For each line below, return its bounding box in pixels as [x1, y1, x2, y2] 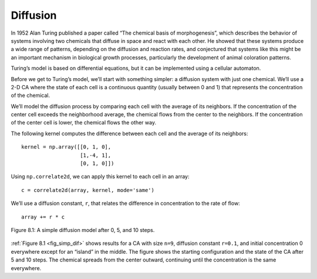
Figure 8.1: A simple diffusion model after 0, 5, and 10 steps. [11, 226, 155, 233]
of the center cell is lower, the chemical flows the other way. [11, 119, 157, 126]
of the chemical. [11, 92, 50, 99]
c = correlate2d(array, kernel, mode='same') [21, 187, 155, 193]
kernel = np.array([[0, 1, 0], [21, 144, 112, 150]
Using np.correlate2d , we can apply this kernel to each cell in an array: [11, 173, 190, 180]
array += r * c [21, 213, 65, 220]
